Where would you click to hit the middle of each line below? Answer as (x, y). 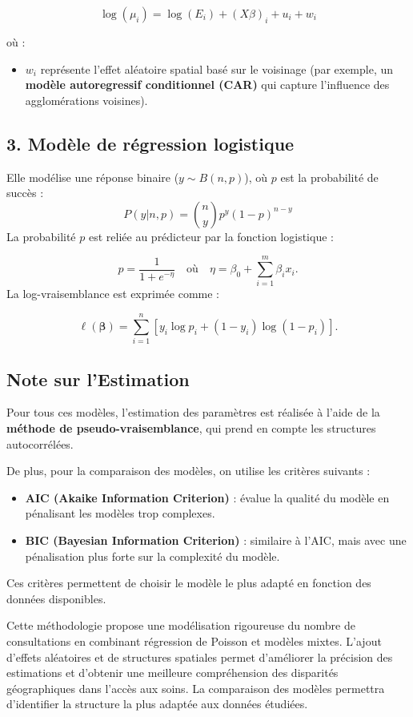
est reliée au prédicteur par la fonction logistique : (211, 236)
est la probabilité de (329, 177)
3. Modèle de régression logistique (150, 143)
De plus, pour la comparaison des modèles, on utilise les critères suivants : (188, 471)
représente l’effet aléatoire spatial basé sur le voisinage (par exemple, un (217, 68)
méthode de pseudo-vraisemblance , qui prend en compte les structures (191, 428)
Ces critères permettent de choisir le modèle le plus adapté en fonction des (189, 583)
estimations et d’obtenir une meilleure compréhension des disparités (172, 673)
